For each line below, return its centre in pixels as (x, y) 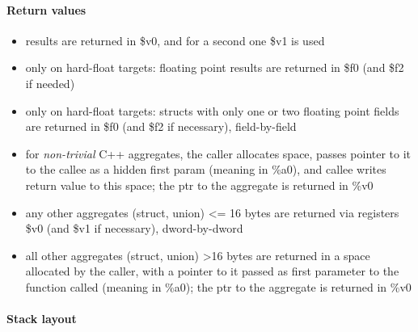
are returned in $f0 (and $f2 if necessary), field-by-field (161, 126)
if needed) (50, 83)
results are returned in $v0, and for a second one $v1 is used (175, 40)
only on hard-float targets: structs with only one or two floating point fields (212, 110)
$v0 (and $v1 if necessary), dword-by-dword (134, 228)
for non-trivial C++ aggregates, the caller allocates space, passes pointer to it (218, 153)
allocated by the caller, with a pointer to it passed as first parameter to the (212, 271)
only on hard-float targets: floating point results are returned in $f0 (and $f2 (215, 67)
